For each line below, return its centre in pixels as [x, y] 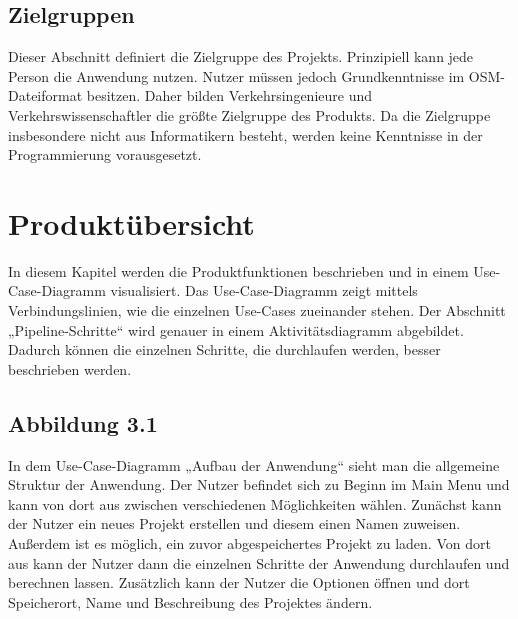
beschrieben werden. [70, 368]
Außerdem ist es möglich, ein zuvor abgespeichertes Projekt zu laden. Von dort [249, 543]
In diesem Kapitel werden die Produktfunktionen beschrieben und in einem [238, 270]
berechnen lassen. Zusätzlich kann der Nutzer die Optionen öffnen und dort [239, 582]
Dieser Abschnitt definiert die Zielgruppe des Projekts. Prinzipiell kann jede [241, 56]
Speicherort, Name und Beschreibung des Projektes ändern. [190, 601]
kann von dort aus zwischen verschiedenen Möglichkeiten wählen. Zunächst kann [255, 503]
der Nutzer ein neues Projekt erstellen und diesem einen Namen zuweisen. [234, 523]
